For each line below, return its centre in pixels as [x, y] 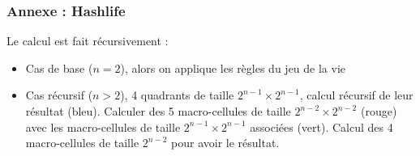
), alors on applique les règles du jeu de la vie [233, 67]
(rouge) [379, 111]
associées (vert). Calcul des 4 [321, 126]
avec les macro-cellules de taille [103, 126]
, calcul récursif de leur [356, 95]
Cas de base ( [59, 67]
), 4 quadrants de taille [177, 95]
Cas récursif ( [59, 95]
